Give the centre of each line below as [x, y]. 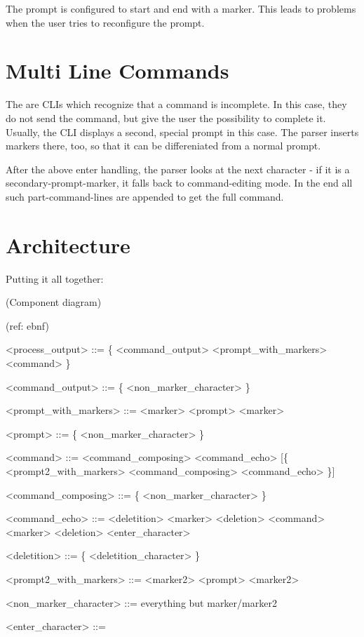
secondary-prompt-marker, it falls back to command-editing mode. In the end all [179, 183]
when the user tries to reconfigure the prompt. [105, 22]
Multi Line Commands [117, 71]
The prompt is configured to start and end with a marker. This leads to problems [181, 8]
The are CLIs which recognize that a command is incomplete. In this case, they [176, 104]
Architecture [68, 244]
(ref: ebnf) [27, 325]
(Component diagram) [54, 302]
